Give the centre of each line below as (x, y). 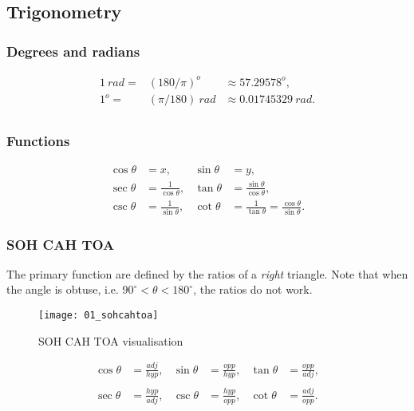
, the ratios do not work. (253, 289)
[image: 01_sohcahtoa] (99, 315)
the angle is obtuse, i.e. (63, 289)
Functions (38, 141)
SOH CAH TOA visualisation (111, 340)
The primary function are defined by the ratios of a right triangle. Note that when (207, 273)
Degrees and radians (73, 51)
